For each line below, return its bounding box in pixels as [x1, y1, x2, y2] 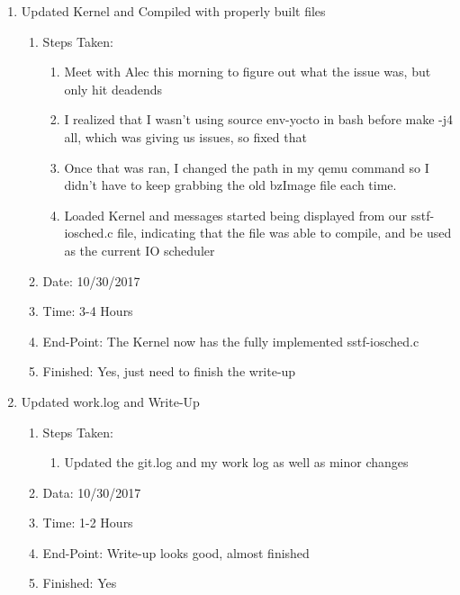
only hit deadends [64, 79, 162, 98]
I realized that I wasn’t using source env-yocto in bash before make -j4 [64, 110, 454, 129]
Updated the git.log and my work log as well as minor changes [64, 453, 409, 472]
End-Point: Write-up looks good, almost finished [42, 543, 310, 562]
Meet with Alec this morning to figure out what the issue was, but [64, 62, 431, 81]
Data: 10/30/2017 [42, 482, 141, 501]
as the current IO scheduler [64, 240, 215, 259]
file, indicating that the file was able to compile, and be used [117, 223, 452, 242]
